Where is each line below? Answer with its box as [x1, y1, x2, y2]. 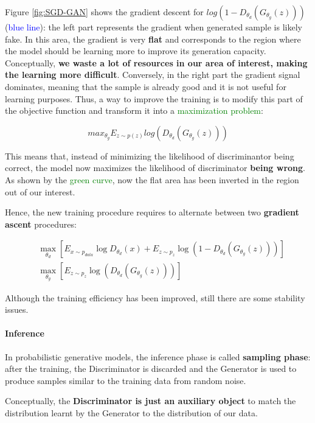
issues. [5, 303, 29, 316]
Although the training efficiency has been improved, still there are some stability [5, 291, 305, 304]
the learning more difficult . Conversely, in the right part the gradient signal [5, 68, 300, 81]
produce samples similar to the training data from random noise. [5, 374, 246, 386]
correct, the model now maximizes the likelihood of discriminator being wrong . [5, 161, 306, 174]
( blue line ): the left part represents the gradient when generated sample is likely [5, 21, 302, 33]
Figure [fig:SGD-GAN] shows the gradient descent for [5, 5, 204, 18]
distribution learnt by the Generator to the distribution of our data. [5, 406, 258, 419]
